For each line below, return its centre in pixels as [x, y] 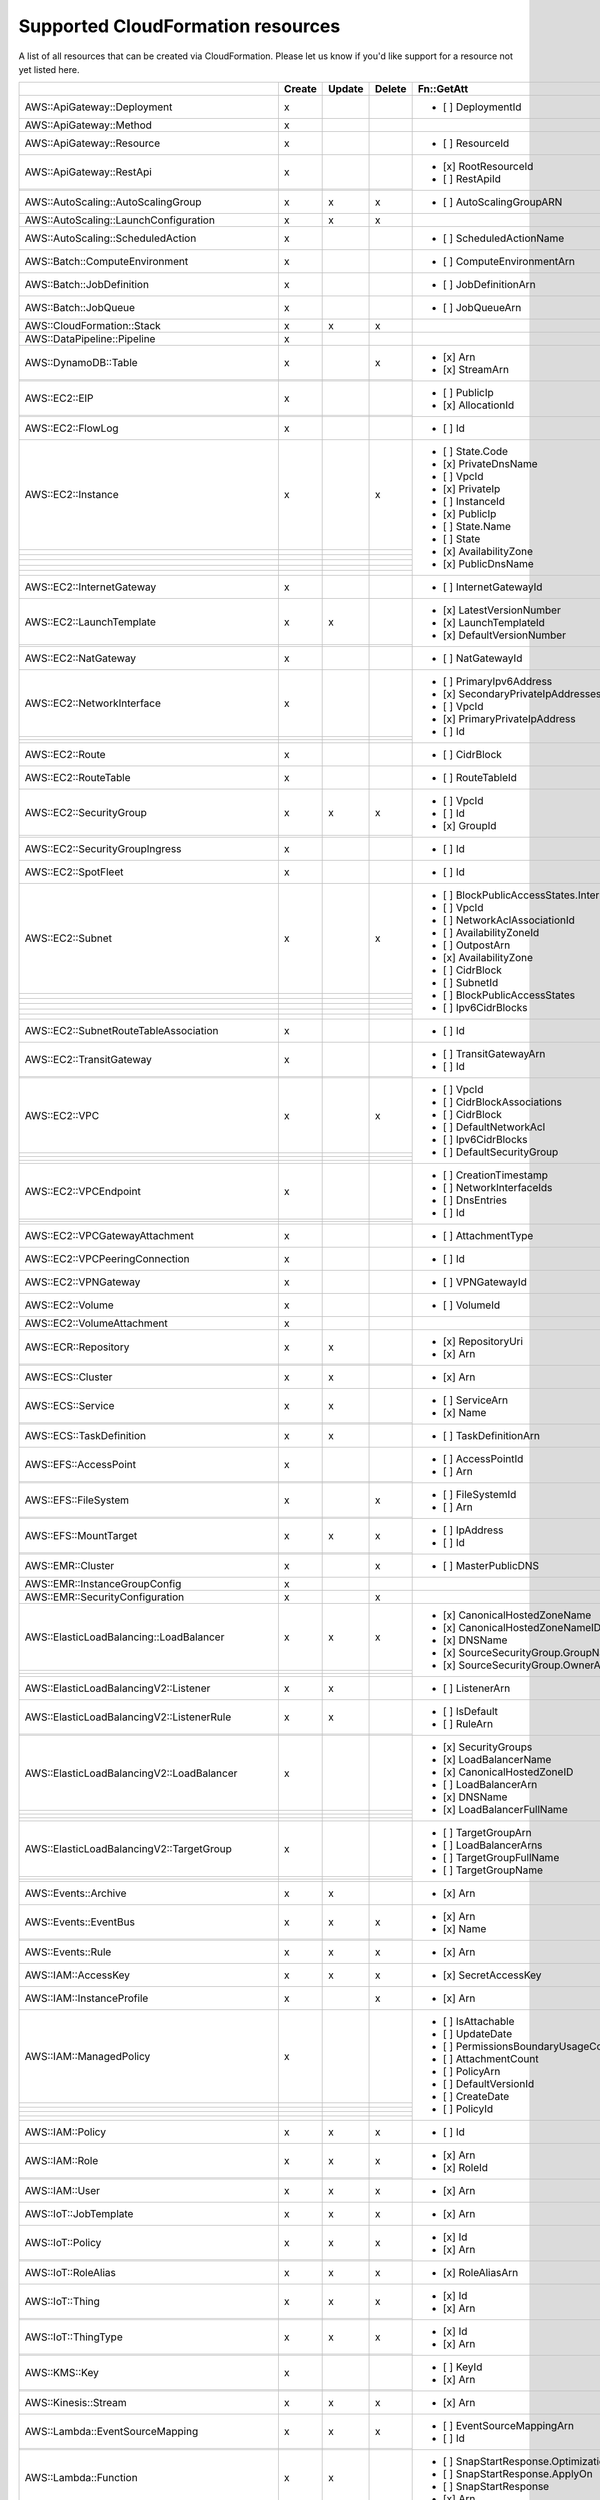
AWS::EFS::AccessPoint [80, 1465]
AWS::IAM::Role [61, 2161]
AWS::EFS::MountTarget [81, 1536]
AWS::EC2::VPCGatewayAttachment [109, 1236]
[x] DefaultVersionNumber [504, 635]
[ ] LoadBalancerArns [492, 1845]
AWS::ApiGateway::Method [88, 125]
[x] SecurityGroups [487, 1747]
